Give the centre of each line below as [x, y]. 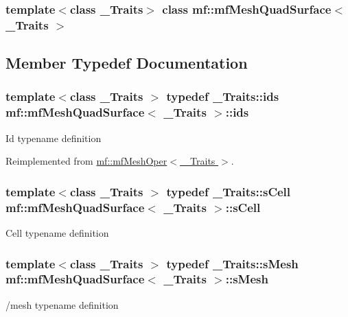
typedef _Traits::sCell [229, 191]
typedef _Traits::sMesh [232, 263]
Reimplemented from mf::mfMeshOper [86, 161]
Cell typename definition [57, 233]
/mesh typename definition [62, 304]
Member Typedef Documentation [127, 63]
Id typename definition [54, 138]
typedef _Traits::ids [223, 96]
